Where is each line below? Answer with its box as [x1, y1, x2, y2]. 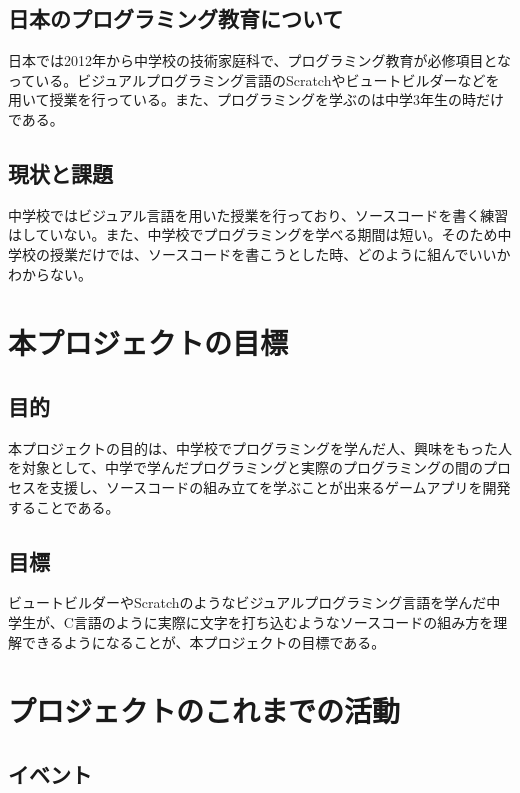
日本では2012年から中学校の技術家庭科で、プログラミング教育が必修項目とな [8, 50, 512, 71]
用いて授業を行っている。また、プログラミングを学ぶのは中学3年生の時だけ [8, 89, 504, 110]
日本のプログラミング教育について [8, 3, 344, 34]
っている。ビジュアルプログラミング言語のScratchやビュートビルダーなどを [8, 69, 500, 90]
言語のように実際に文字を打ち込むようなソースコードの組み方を [73, 611, 494, 632]
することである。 [8, 496, 120, 517]
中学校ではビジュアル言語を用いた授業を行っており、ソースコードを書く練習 [8, 204, 509, 225]
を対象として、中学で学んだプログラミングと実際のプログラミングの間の [8, 457, 483, 478]
